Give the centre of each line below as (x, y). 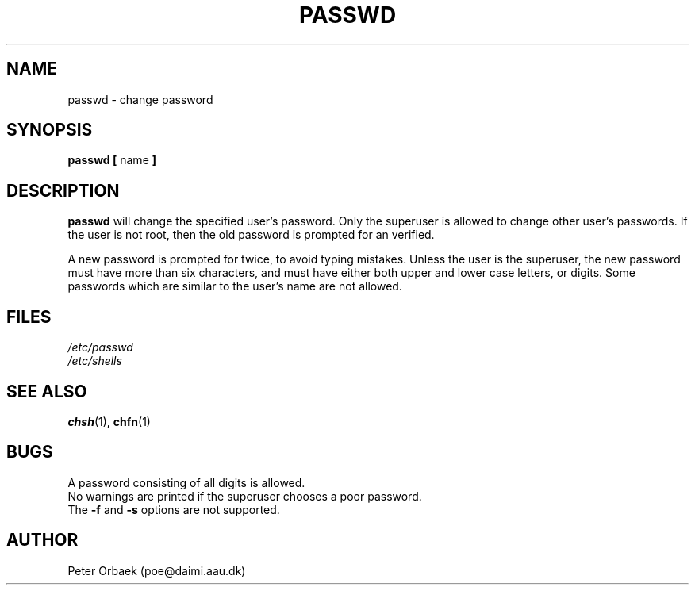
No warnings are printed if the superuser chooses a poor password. (245, 496)
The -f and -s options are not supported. (174, 509)
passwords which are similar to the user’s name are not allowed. (235, 286)
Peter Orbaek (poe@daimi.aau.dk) (157, 570)
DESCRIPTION (63, 190)
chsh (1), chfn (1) (109, 421)
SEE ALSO (47, 391)
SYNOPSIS (50, 130)
